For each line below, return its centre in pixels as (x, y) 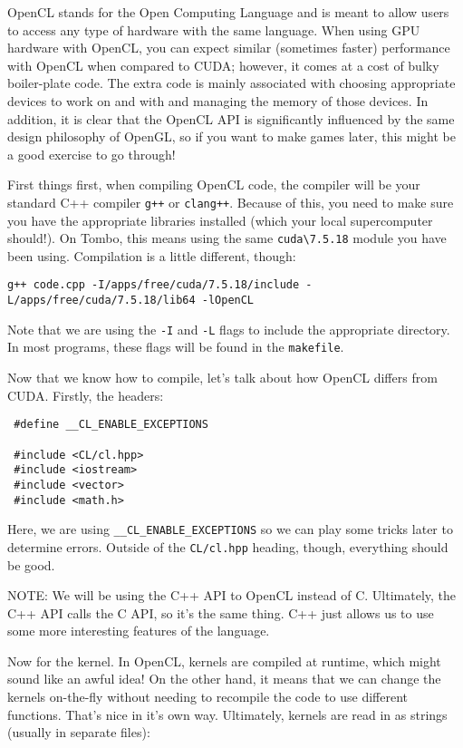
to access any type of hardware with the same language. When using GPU (214, 29)
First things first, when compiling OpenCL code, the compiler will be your (214, 185)
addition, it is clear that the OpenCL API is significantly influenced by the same (231, 118)
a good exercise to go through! (92, 154)
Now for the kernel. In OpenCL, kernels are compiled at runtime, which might (224, 661)
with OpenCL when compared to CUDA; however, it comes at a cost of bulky (223, 65)
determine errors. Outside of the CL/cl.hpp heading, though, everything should (228, 546)
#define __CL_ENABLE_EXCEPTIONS (111, 425)
